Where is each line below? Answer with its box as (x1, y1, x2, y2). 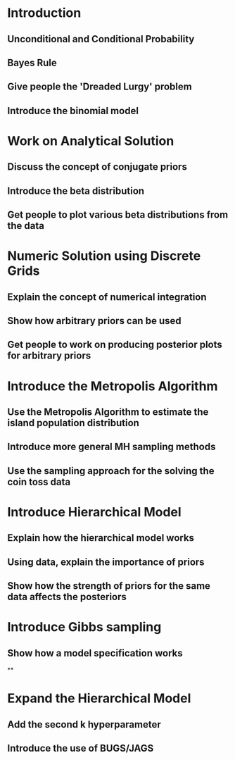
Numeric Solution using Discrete (7, 248, 201, 264)
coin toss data (7, 475, 71, 487)
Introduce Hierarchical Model (7, 504, 182, 521)
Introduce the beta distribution (7, 185, 145, 197)
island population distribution (7, 417, 139, 429)
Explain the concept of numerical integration (7, 291, 207, 303)
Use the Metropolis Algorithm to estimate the (7, 406, 209, 418)
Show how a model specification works (7, 647, 183, 659)
